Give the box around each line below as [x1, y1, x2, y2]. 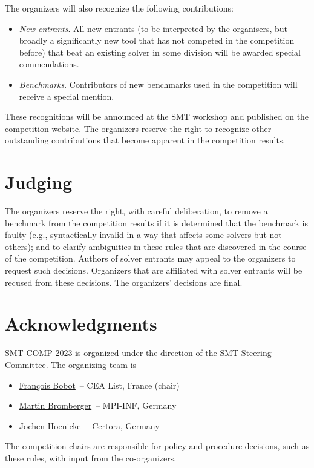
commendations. [19, 58, 79, 70]
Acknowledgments [5, 311, 157, 336]
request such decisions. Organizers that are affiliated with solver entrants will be [5, 264, 303, 277]
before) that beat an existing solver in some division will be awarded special [19, 45, 301, 58]
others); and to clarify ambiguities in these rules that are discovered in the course [5, 240, 307, 252]
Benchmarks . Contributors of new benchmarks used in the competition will [19, 77, 298, 90]
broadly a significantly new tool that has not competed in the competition [19, 34, 295, 47]
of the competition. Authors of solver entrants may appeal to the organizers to [5, 252, 296, 265]
